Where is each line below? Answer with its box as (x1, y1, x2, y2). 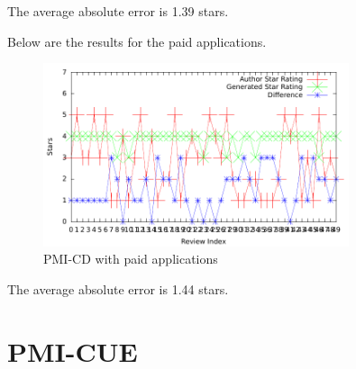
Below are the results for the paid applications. (7, 31, 267, 50)
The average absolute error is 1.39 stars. (7, 2, 229, 20)
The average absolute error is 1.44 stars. (7, 279, 229, 298)
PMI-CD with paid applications (43, 249, 218, 268)
